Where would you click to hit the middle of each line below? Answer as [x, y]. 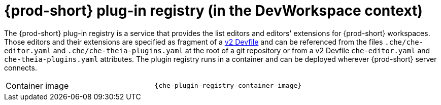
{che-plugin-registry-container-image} [228, 86]
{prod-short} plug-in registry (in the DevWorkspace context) [213, 11]
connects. [21, 67]
